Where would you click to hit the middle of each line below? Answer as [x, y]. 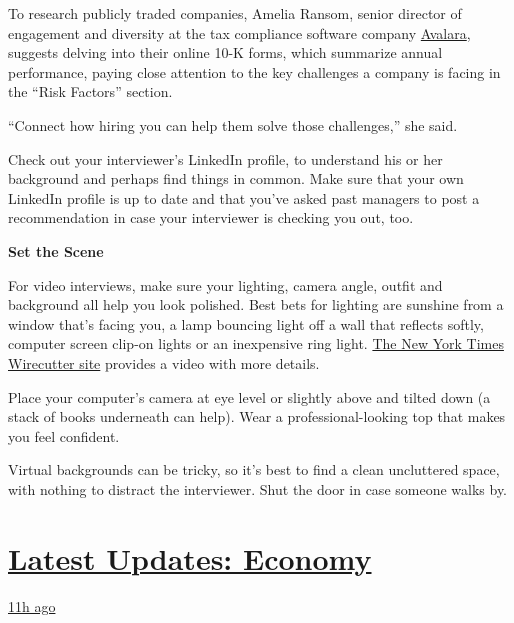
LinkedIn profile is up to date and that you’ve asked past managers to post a [244, 197]
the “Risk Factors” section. [90, 91]
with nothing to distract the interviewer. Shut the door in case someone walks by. [258, 488]
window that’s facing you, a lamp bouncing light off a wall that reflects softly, [246, 323]
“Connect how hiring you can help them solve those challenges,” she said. [233, 124]
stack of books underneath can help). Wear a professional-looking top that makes [257, 416]
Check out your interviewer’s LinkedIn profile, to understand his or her [225, 158]
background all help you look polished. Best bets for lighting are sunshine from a [256, 304]
